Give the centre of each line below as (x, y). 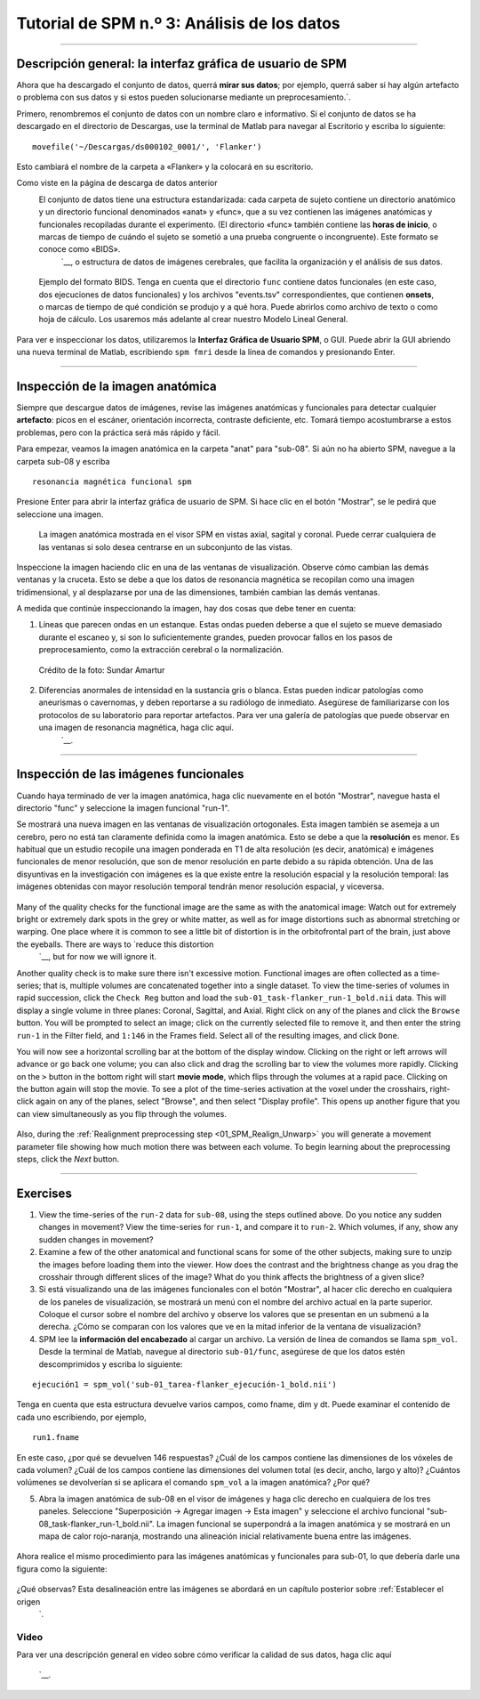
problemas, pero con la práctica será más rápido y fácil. (119, 433)
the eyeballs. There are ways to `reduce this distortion (115, 944)
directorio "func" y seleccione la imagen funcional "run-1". (123, 808)
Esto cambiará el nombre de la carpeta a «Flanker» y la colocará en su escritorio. (165, 167)
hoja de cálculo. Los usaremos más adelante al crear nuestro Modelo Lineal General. (193, 320)
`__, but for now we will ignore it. (98, 957)
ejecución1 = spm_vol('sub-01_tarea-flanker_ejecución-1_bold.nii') (184, 1385)
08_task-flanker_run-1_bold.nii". (96, 1524)
